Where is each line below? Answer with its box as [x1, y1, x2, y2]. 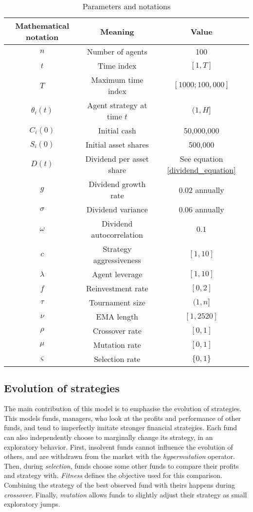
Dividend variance [86, 204, 148, 215]
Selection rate [94, 353, 141, 364]
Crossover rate [92, 325, 142, 336]
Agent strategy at [87, 99, 147, 111]
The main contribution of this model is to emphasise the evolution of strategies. [4, 403, 242, 414]
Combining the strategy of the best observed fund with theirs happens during [4, 479, 235, 490]
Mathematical [15, 20, 70, 31]
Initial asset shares [85, 139, 149, 150]
